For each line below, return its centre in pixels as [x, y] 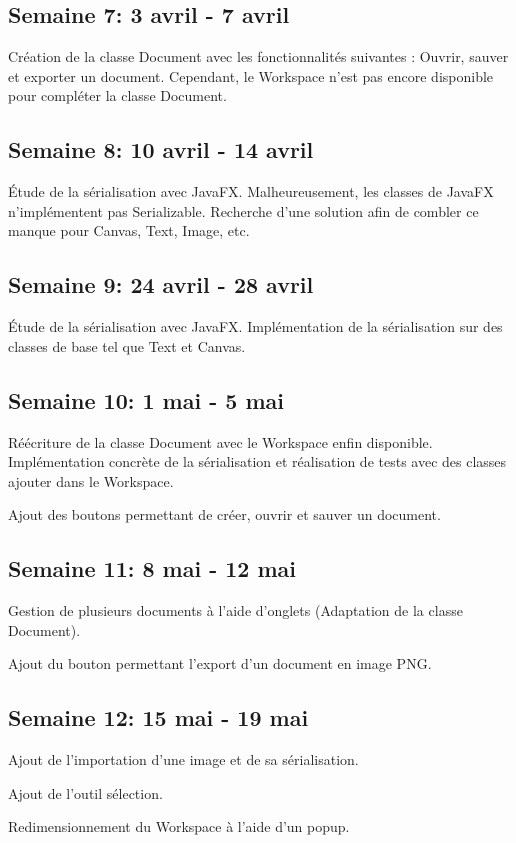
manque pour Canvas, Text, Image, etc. [129, 230]
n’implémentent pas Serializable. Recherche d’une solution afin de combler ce [243, 210]
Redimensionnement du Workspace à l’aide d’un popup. [179, 826]
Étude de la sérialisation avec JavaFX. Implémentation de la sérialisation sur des [255, 326]
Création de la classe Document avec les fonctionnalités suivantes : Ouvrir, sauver [258, 56]
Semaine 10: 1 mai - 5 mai [146, 399]
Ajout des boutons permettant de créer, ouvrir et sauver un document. [224, 514]
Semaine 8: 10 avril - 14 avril [161, 149]
